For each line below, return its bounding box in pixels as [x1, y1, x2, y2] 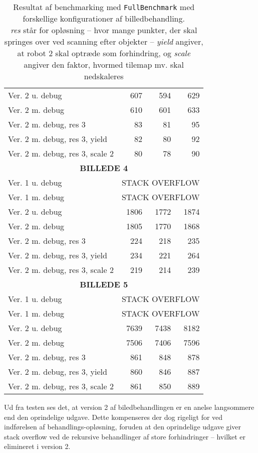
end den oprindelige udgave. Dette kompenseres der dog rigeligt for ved [4, 411, 223, 422]
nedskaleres [84, 70, 124, 82]
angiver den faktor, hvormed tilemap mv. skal [24, 59, 184, 70]
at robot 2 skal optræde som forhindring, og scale [17, 47, 191, 59]
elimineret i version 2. [4, 441, 71, 451]
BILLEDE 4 [80, 162, 128, 174]
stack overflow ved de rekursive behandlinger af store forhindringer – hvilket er [4, 431, 246, 441]
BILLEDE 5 [80, 278, 128, 290]
